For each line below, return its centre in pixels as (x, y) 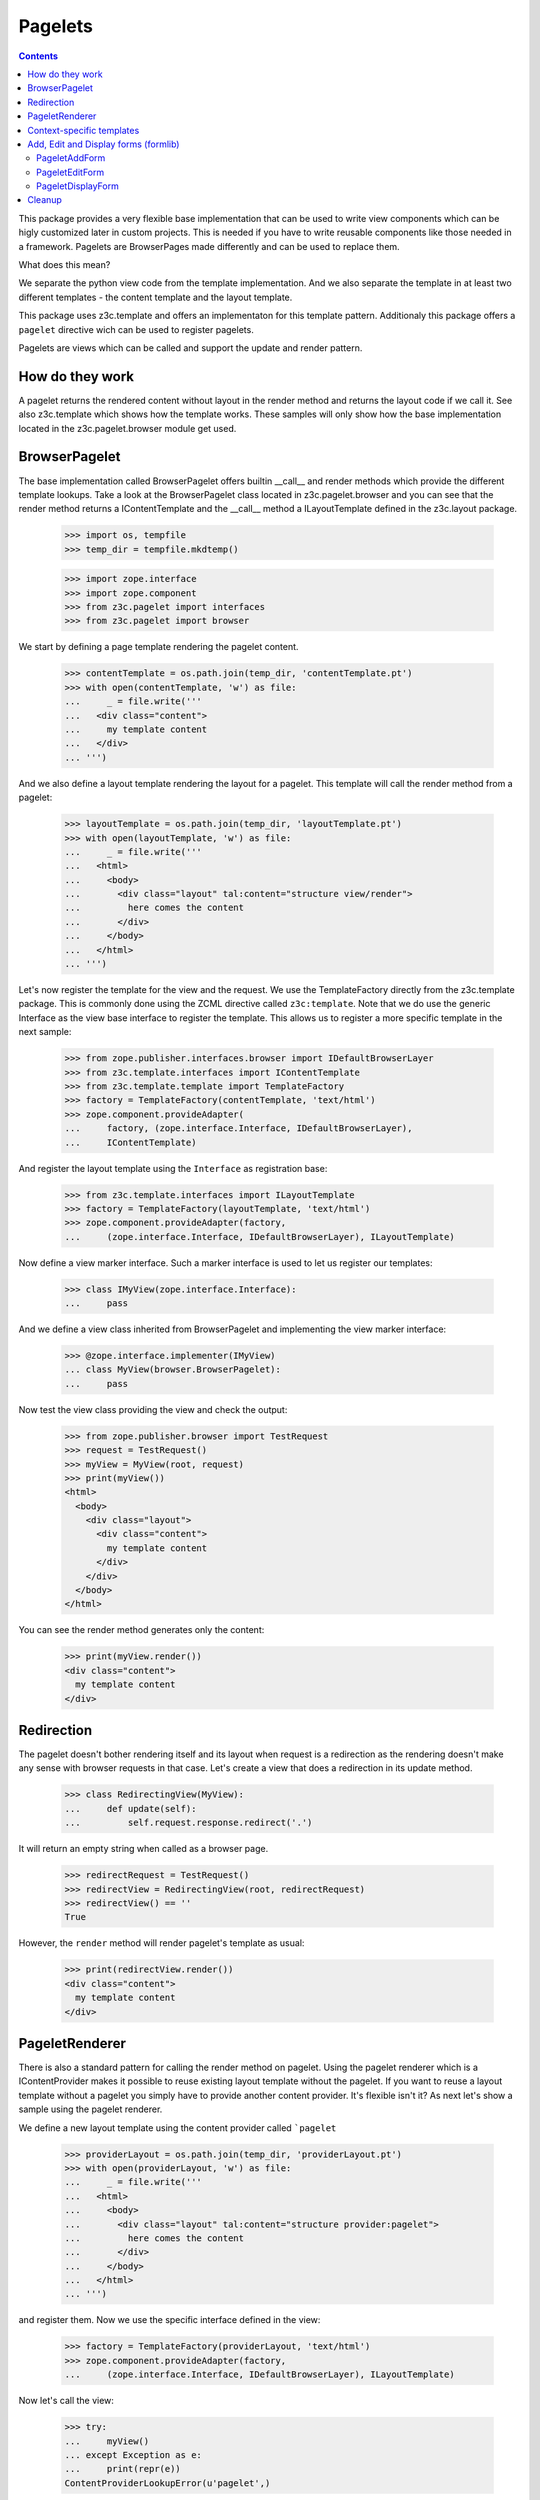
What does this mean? (64, 265)
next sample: (45, 1032)
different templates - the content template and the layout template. (155, 297)
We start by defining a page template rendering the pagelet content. (158, 647)
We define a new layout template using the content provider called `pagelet (177, 2127)
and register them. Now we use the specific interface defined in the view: (169, 2320)
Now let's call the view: (66, 2401)
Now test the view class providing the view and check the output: (153, 1409)
